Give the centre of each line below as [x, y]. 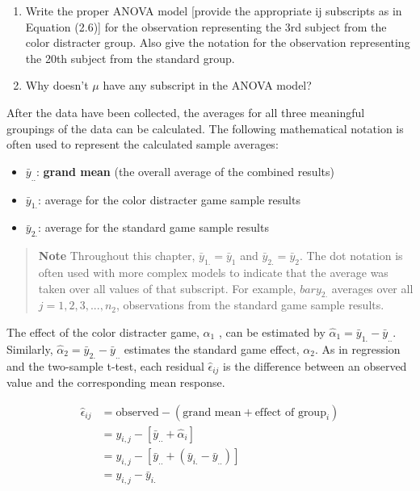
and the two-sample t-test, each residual [105, 365]
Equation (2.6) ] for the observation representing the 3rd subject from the [206, 26]
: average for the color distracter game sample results [169, 199]
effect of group [290, 412]
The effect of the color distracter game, [103, 332]
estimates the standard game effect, [212, 348]
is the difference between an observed [315, 365]
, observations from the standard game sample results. [250, 305]
